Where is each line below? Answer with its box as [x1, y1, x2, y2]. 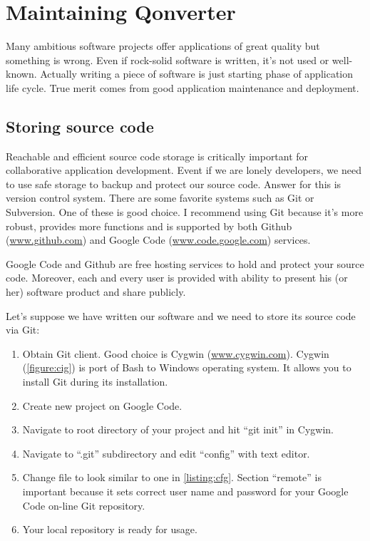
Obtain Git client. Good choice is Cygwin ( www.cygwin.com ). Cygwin [22, 346, 329, 361]
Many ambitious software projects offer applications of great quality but [6, 38, 320, 53]
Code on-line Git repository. [22, 498, 145, 512]
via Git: [6, 322, 40, 337]
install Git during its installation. [22, 374, 168, 389]
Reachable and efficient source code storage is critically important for [6, 148, 309, 163]
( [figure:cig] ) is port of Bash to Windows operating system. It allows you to [22, 360, 351, 375]
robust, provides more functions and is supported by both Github [6, 218, 292, 233]
